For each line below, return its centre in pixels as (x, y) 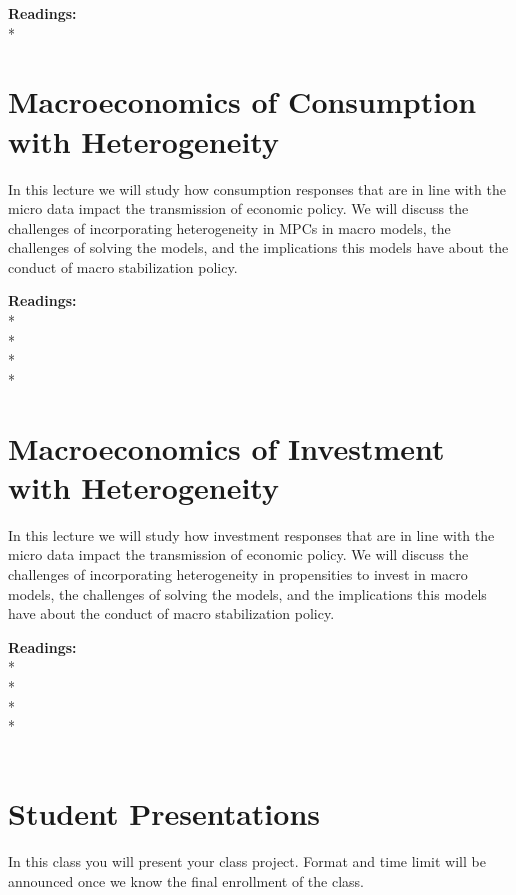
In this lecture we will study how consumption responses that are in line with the (257, 188)
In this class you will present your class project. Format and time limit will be (247, 861)
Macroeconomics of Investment (226, 447)
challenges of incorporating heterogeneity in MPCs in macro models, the (229, 227)
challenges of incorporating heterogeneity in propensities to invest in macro (238, 573)
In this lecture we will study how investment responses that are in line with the (251, 534)
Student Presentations (164, 813)
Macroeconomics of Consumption (242, 101)
